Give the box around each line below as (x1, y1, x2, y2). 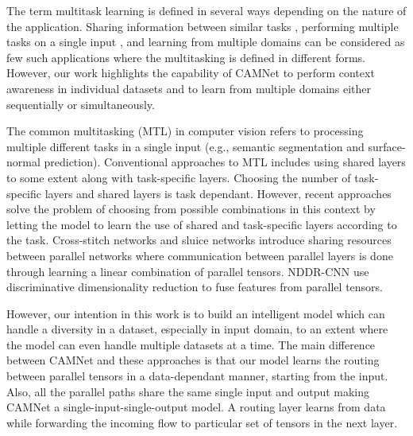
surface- (368, 138, 406, 154)
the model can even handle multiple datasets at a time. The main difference (6, 336, 376, 352)
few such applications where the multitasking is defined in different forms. (6, 49, 366, 65)
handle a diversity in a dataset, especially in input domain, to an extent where (6, 321, 388, 337)
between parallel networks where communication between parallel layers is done (6, 247, 393, 263)
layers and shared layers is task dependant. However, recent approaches (44, 185, 392, 201)
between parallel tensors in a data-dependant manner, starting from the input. (6, 368, 388, 384)
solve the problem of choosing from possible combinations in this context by (6, 200, 376, 217)
